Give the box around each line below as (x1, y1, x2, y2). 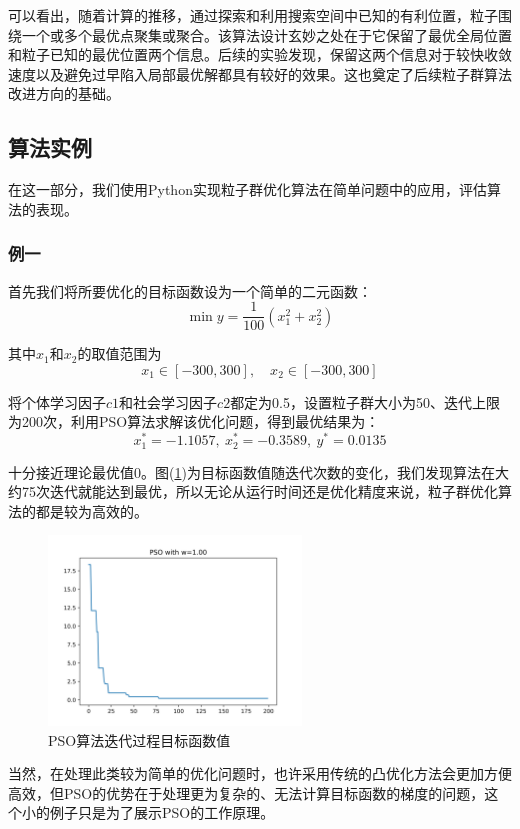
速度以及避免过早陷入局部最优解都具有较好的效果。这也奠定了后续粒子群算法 (8, 63, 512, 84)
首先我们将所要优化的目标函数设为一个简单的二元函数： (8, 280, 372, 301)
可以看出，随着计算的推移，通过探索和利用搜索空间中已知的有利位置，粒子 (8, 5, 498, 25)
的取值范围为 (77, 343, 162, 364)
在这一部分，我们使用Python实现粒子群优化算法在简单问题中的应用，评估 (8, 179, 487, 200)
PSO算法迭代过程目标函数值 (48, 729, 231, 750)
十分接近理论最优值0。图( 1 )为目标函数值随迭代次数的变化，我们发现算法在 (8, 461, 495, 482)
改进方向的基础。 (8, 83, 120, 104)
